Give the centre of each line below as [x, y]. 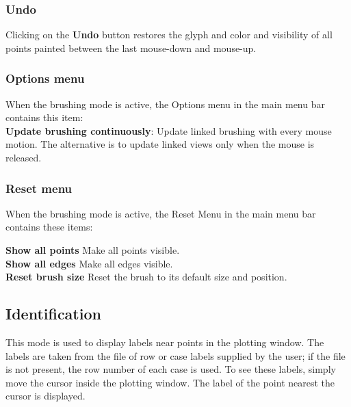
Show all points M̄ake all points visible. [93, 250]
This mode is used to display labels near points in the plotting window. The [165, 342]
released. [24, 157]
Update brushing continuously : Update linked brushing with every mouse [169, 130]
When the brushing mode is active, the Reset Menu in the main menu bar [161, 213]
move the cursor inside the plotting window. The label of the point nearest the [170, 382]
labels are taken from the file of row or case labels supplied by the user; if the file [175, 355]
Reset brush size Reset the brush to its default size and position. [146, 277]
